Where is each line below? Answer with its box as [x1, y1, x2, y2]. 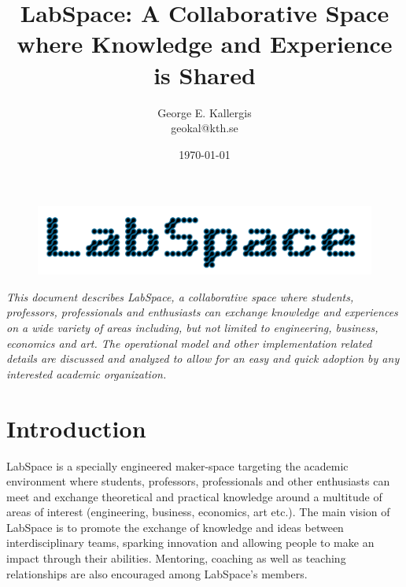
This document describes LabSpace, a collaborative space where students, [6, 288, 354, 305]
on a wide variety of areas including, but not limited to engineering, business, [6, 319, 378, 336]
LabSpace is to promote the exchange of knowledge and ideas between [6, 519, 344, 535]
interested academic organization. [6, 365, 167, 382]
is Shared [153, 58, 256, 90]
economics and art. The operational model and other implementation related [6, 334, 372, 351]
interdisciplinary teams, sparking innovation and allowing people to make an [6, 534, 375, 551]
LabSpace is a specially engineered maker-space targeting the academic [6, 457, 349, 474]
